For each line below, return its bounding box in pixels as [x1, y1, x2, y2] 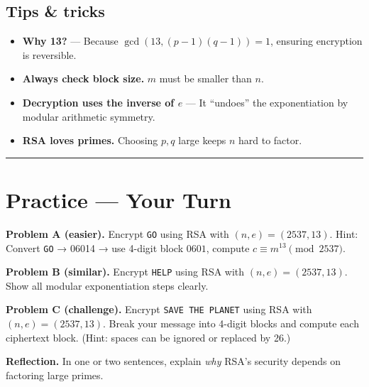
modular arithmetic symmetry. [22, 109, 155, 124]
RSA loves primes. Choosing [22, 133, 158, 148]
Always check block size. [22, 71, 145, 86]
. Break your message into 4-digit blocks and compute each [103, 316, 359, 331]
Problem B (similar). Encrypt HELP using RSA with [6, 264, 245, 279]
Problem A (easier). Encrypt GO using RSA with [6, 226, 229, 241]
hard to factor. [238, 133, 302, 148]
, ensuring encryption [270, 33, 363, 48]
